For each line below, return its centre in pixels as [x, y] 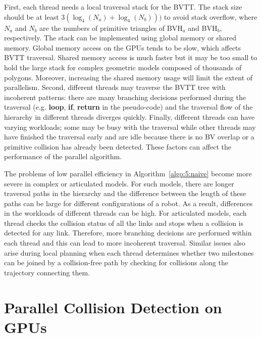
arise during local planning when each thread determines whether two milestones [129, 252]
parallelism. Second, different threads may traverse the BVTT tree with [115, 87]
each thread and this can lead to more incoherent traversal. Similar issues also [125, 243]
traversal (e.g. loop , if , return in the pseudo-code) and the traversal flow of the [128, 107]
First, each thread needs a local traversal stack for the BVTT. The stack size [123, 7]
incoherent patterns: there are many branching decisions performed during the [125, 97]
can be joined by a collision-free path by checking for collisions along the [116, 262]
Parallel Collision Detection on [113, 307]
